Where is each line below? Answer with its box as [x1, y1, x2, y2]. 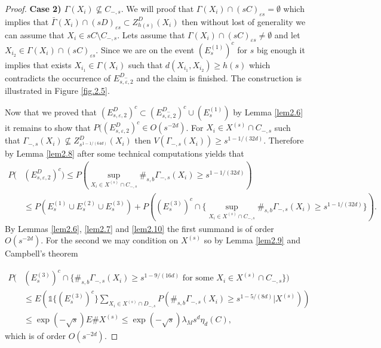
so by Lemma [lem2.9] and [204, 234, 300, 246]
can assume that [5, 28, 64, 41]
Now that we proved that [5, 105, 97, 118]
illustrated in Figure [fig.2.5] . [5, 84, 110, 97]
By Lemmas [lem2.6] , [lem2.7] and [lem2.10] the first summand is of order [5, 222, 274, 234]
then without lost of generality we [182, 15, 306, 28]
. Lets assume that [117, 28, 185, 41]
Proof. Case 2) [5, 2, 62, 14]
